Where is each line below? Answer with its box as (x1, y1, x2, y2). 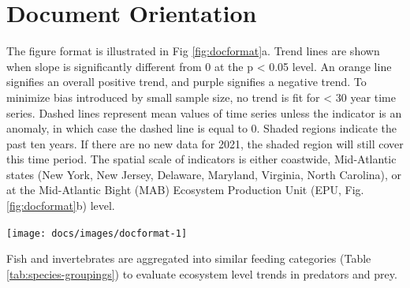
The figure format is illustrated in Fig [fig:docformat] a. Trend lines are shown (6, 43, 380, 59)
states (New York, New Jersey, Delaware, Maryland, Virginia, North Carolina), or (6, 166, 402, 182)
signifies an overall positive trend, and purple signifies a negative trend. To (6, 73, 367, 90)
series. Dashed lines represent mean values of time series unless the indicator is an (6, 104, 402, 121)
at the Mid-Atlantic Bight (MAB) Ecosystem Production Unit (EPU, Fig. (6, 181, 364, 198)
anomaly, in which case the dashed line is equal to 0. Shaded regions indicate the (6, 120, 397, 137)
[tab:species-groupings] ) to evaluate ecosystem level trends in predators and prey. (6, 265, 397, 282)
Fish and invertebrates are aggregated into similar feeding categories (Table (6, 250, 371, 267)
